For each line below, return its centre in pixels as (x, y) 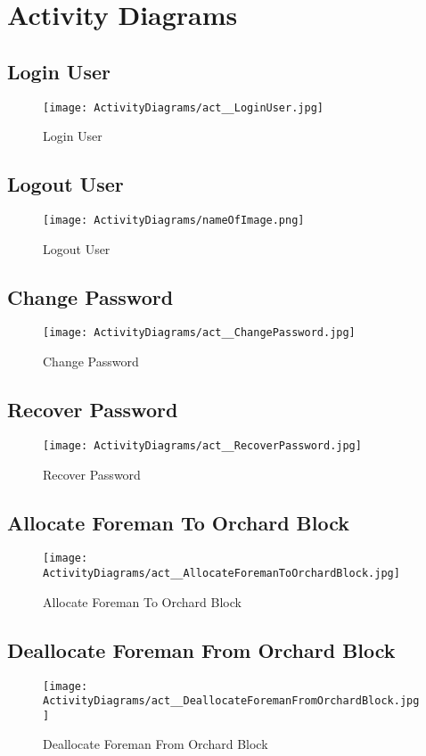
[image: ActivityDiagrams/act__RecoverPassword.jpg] (202, 445)
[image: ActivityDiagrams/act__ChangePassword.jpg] (199, 333)
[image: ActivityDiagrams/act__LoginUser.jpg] (183, 107)
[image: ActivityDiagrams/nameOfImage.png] (174, 221)
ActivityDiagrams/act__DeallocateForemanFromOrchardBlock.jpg (231, 701)
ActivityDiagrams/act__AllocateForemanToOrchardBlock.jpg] (221, 574)
